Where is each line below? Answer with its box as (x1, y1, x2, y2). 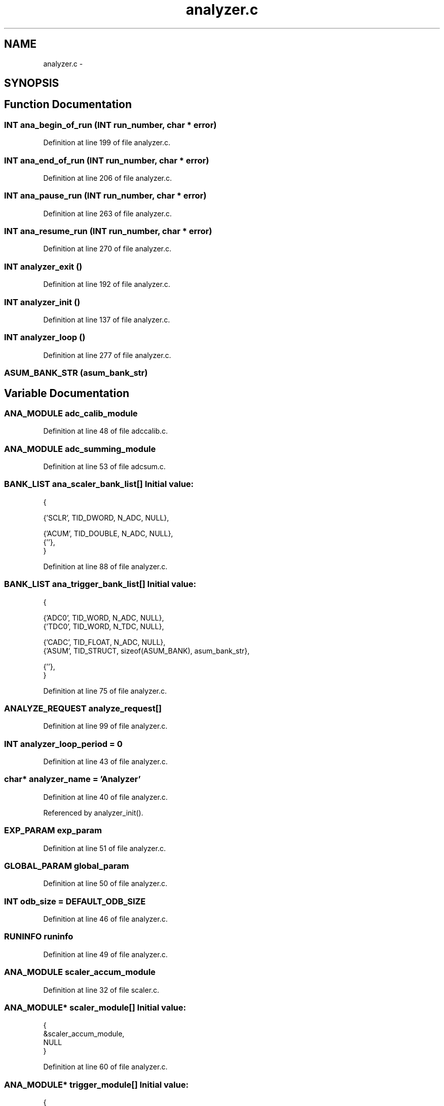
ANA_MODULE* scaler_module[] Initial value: (4, 1002, 186, 1013)
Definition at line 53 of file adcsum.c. (43, 462, 166, 471)
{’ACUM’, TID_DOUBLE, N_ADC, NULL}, (43, 529, 173, 538)
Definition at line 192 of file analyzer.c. (43, 280, 170, 289)
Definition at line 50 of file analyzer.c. (43, 879, 168, 888)
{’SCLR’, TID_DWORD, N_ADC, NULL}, (43, 513, 169, 522)
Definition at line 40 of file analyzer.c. (43, 792, 168, 801)
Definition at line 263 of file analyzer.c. (43, 209, 172, 218)
